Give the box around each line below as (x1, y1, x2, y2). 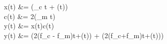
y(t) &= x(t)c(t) (4, 21, 54, 31)
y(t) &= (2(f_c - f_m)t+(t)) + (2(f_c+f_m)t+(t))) (4, 30, 164, 40)
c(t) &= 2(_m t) (4, 11, 55, 21)
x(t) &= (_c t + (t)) (4, 1, 68, 11)
